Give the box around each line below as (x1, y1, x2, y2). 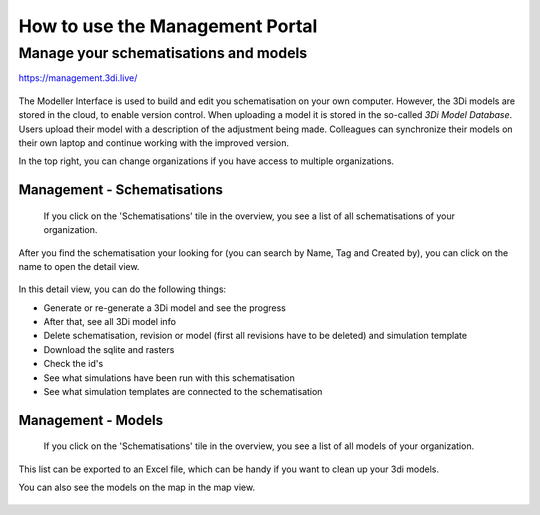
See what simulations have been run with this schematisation (43, 371, 295, 384)
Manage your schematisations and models (18, 44, 308, 62)
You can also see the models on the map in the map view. (18, 481, 255, 494)
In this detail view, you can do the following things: (18, 283, 227, 295)
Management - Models (18, 411, 164, 429)
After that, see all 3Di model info (43, 316, 177, 328)
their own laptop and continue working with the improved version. (18, 136, 290, 149)
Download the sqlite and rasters (43, 343, 175, 355)
